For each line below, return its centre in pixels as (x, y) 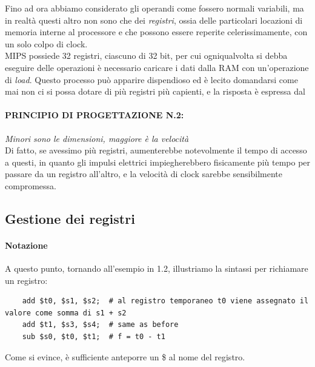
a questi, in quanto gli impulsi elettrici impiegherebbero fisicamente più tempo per (158, 162)
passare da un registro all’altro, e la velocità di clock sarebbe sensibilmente (144, 174)
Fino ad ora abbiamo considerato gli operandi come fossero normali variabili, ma (154, 8)
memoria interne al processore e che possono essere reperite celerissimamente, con (156, 32)
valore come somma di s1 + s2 (66, 313)
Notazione (26, 245)
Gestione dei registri (70, 218)
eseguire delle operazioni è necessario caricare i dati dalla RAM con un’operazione (157, 67)
